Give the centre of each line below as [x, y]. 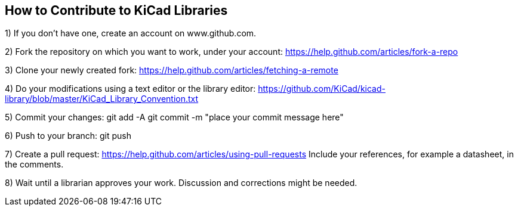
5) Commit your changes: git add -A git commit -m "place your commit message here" [174, 117]
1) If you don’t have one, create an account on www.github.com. [131, 33]
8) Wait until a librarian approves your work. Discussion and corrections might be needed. [181, 183]
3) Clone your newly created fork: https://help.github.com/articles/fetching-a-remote [172, 70]
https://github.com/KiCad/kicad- [322, 89]
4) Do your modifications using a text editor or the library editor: [130, 89]
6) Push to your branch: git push [68, 136]
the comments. [34, 165]
